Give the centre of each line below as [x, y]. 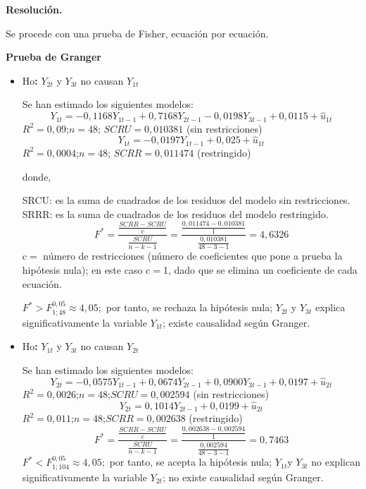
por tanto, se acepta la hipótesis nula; [191, 462]
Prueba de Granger [53, 57]
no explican [336, 462]
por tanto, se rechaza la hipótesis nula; [189, 307]
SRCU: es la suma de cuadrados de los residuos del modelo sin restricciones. [186, 200]
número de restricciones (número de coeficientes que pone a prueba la [193, 256]
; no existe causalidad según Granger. [243, 477]
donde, [37, 176]
